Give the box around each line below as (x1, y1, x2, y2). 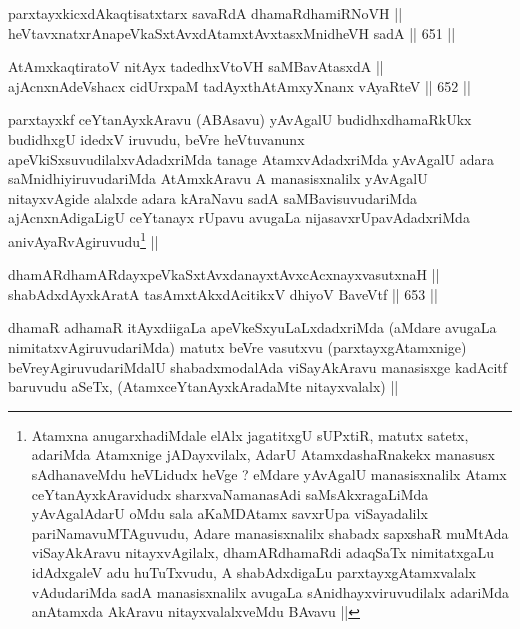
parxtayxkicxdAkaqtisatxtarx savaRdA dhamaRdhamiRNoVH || (8, 3, 403, 23)
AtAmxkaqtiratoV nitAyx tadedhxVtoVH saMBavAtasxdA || (8, 56, 384, 77)
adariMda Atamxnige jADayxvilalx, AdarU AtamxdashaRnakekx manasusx (31, 444, 495, 465)
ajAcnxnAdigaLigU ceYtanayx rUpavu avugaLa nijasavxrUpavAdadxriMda (8, 207, 470, 228)
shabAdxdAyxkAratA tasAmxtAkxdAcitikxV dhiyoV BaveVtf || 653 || (8, 283, 438, 304)
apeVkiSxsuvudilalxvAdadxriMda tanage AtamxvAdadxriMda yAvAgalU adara (8, 148, 495, 169)
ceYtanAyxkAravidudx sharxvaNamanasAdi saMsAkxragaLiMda (31, 483, 429, 504)
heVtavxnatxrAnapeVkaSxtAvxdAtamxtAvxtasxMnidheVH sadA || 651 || (8, 22, 456, 43)
